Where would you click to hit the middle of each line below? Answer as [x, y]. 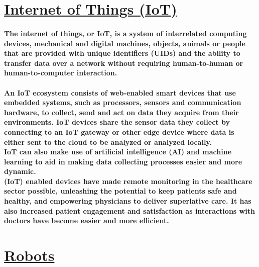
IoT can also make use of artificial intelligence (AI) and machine [118, 152]
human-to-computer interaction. [61, 73]
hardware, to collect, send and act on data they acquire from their [121, 112]
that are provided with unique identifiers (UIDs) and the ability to [122, 53]
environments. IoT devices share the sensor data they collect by [117, 122]
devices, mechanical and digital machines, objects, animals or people [125, 43]
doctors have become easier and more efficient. [87, 220]
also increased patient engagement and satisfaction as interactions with [129, 210]
